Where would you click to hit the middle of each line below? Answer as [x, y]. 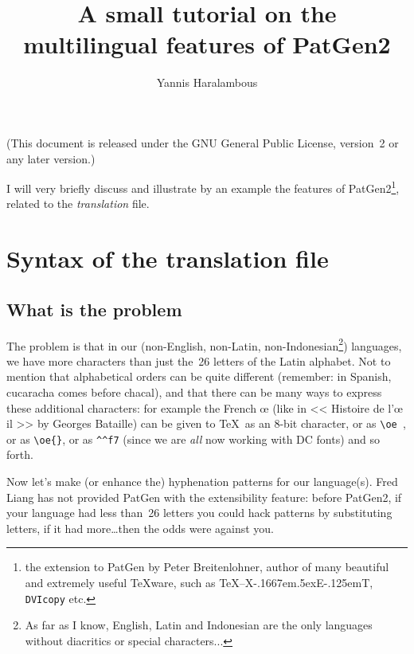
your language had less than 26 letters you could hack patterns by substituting [199, 513]
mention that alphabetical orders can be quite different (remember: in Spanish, [199, 376]
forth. [20, 454]
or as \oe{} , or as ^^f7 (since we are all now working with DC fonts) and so [193, 439]
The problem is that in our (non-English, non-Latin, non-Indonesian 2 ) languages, [204, 344]
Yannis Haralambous [207, 82]
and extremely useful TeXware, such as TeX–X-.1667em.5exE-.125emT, [199, 583]
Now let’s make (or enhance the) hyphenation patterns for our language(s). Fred [202, 482]
